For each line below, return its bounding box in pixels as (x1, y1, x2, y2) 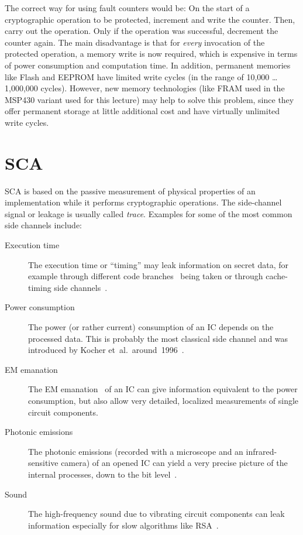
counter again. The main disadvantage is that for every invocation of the (5, 36, 265, 48)
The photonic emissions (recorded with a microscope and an (28, 445, 243, 457)
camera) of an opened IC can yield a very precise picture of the (61, 457, 288, 469)
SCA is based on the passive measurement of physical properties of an (5, 184, 256, 197)
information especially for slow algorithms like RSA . (28, 519, 219, 531)
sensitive (28, 457, 58, 469)
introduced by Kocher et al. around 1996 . (28, 344, 184, 356)
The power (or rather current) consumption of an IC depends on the (28, 321, 274, 332)
